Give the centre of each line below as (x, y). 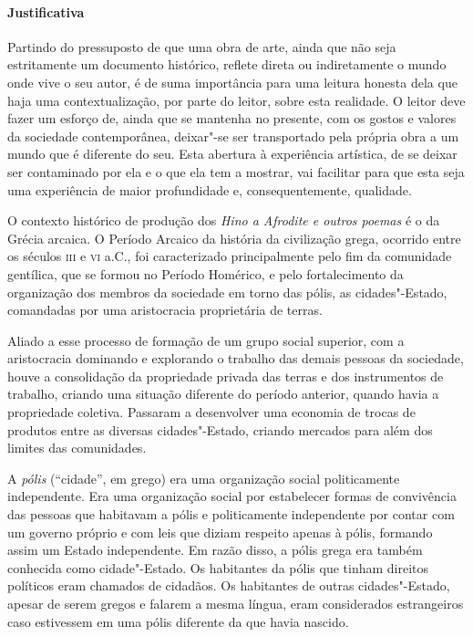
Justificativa (46, 11)
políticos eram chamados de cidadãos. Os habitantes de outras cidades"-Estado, (229, 585)
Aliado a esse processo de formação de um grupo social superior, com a (206, 340)
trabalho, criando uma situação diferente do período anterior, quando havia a (223, 394)
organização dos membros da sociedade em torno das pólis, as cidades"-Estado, (227, 292)
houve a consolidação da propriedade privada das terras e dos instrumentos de (226, 376)
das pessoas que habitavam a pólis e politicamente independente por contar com (231, 514)
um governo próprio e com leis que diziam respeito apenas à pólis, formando (220, 532)
